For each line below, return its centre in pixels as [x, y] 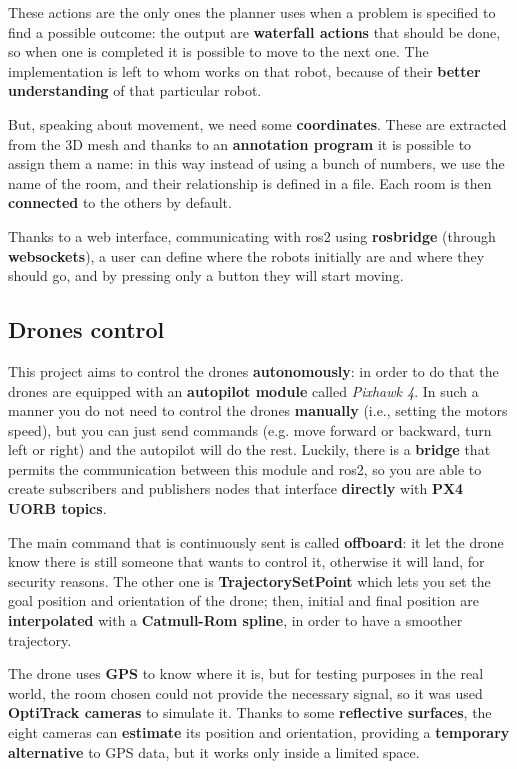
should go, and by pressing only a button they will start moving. [206, 275]
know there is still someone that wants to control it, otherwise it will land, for [246, 561]
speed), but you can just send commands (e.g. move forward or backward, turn [250, 429]
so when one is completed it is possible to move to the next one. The [218, 51]
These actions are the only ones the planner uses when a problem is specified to [252, 12]
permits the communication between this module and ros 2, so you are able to [245, 468]
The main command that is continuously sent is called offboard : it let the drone [256, 541]
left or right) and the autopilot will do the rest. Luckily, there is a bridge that [249, 449]
